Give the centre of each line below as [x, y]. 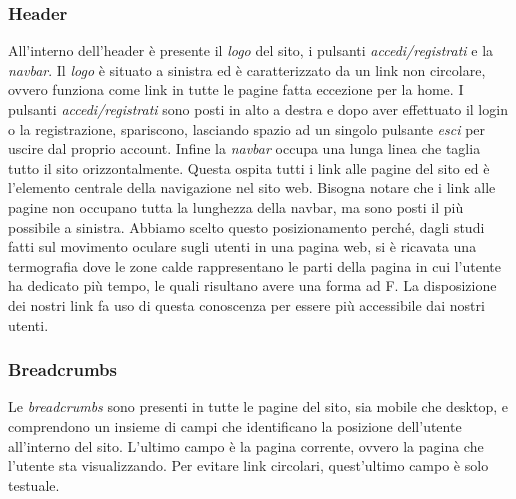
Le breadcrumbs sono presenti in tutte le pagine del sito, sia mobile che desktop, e [258, 406]
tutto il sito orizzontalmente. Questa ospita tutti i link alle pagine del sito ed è [249, 167]
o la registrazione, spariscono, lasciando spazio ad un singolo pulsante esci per [247, 128]
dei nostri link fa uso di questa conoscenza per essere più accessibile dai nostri [246, 304]
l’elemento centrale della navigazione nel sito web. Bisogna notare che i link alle [252, 187]
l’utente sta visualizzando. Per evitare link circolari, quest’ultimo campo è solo [248, 465]
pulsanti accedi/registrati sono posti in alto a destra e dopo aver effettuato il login [258, 109]
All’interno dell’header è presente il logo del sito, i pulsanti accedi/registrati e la [251, 50]
